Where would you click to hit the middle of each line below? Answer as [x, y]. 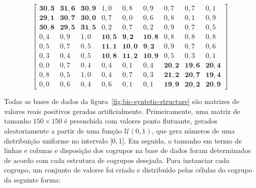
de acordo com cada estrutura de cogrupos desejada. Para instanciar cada [117, 160]
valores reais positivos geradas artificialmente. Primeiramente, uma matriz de [122, 111]
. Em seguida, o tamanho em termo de [183, 140]
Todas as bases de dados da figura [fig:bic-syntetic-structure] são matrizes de [122, 101]
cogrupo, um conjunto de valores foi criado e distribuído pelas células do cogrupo [128, 170]
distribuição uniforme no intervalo [56, 140]
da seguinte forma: [32, 180]
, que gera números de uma [193, 131]
